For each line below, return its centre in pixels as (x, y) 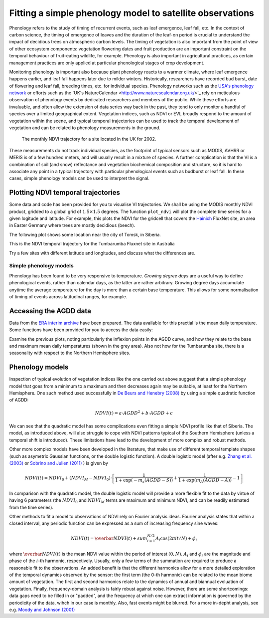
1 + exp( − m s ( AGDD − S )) (144, 481)
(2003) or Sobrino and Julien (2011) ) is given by (59, 463)
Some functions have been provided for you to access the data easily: (81, 330)
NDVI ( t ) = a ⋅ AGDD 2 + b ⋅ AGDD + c (134, 413)
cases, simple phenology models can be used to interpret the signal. (79, 178)
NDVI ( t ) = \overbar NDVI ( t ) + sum (109, 538)
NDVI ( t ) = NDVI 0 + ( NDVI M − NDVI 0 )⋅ (68, 479)
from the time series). (31, 507)
